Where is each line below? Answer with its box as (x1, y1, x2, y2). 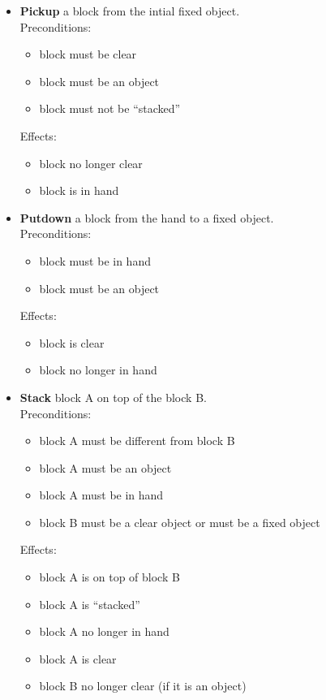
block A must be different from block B (39, 432, 235, 449)
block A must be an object (39, 459, 172, 476)
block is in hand (39, 182, 119, 199)
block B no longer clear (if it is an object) (39, 677, 247, 694)
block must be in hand (39, 252, 151, 269)
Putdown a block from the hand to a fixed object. (19, 209, 274, 226)
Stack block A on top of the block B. (19, 388, 207, 405)
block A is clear (39, 650, 117, 667)
